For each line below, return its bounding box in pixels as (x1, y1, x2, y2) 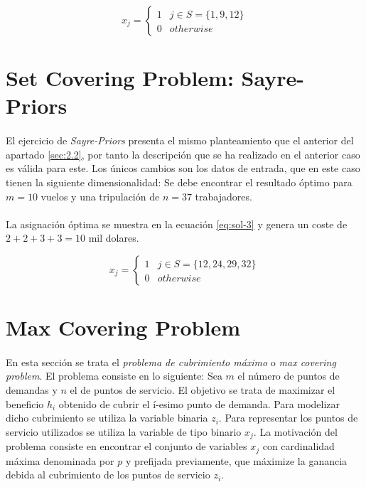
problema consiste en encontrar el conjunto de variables (6, 439, 247, 454)
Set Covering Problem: (6, 63, 234, 92)
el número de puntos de (237, 368, 340, 383)
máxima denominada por (6, 453, 114, 468)
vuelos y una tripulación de (41, 188, 160, 203)
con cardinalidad (262, 439, 335, 454)
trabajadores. (195, 188, 252, 203)
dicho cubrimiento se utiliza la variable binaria (6, 410, 208, 425)
